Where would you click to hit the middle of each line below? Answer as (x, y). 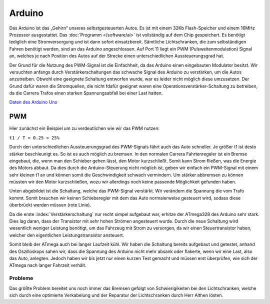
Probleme (21, 278)
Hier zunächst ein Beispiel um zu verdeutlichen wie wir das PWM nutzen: (84, 128)
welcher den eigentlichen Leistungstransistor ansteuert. (67, 235)
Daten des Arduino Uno (33, 102)
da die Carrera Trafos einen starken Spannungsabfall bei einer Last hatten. (86, 93)
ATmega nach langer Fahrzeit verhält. (48, 265)
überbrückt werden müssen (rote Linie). (50, 205)
